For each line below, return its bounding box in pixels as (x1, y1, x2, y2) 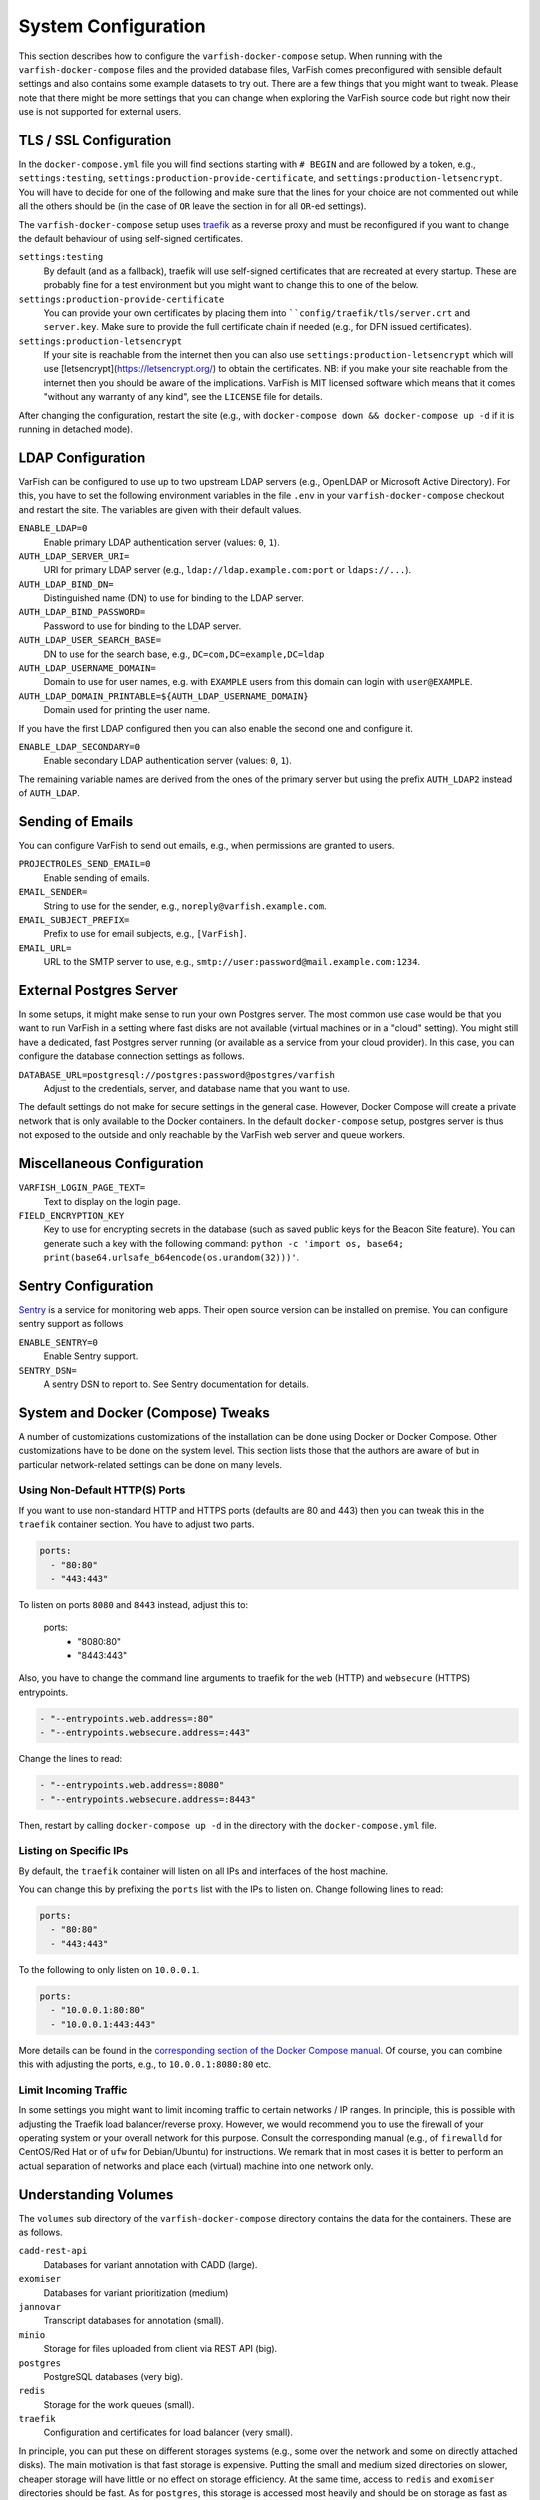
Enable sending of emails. (43, 871, 150, 884)
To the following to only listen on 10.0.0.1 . (18, 1963, 200, 1975)
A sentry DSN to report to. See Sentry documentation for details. (43, 1378, 310, 1390)
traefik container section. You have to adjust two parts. (18, 1518, 255, 1530)
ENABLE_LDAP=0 (18, 523, 88, 534)
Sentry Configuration (18, 1277, 154, 1294)
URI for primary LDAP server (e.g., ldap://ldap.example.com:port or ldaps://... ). (43, 564, 412, 576)
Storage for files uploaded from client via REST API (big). (43, 2343, 278, 2355)
